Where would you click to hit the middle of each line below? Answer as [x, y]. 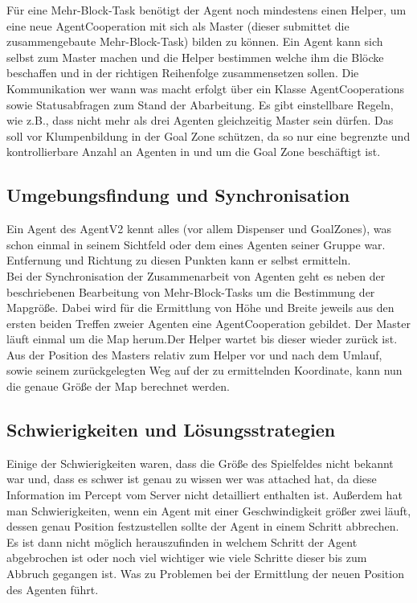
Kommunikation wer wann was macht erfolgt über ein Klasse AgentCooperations [206, 88]
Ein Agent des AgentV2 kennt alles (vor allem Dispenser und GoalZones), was [199, 229]
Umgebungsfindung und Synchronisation [178, 195]
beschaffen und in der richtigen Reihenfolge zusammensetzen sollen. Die [183, 73]
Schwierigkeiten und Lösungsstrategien [171, 430]
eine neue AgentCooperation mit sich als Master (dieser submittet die [178, 25]
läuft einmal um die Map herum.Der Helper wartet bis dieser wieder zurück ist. [202, 339]
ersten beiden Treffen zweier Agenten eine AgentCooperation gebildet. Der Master [208, 323]
